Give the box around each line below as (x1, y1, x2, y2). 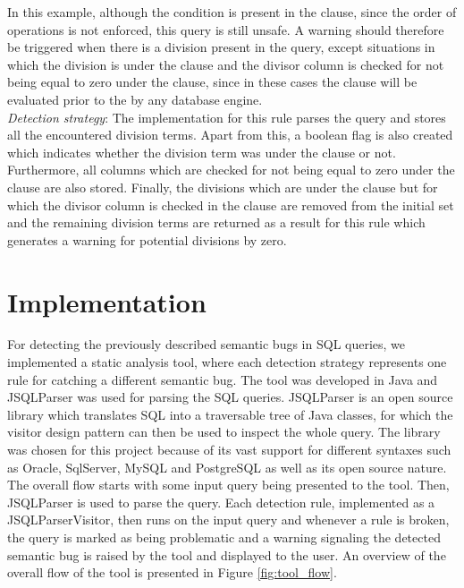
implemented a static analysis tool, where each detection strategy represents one (7, 353, 447, 371)
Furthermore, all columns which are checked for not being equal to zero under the (7, 160, 455, 179)
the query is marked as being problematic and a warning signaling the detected (7, 527, 441, 546)
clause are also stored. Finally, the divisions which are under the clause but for (7, 177, 438, 196)
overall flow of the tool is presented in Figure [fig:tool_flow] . (7, 563, 337, 582)
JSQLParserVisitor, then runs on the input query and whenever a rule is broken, (7, 510, 450, 529)
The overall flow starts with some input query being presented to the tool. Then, (7, 475, 450, 494)
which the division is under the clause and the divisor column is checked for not (7, 55, 444, 73)
